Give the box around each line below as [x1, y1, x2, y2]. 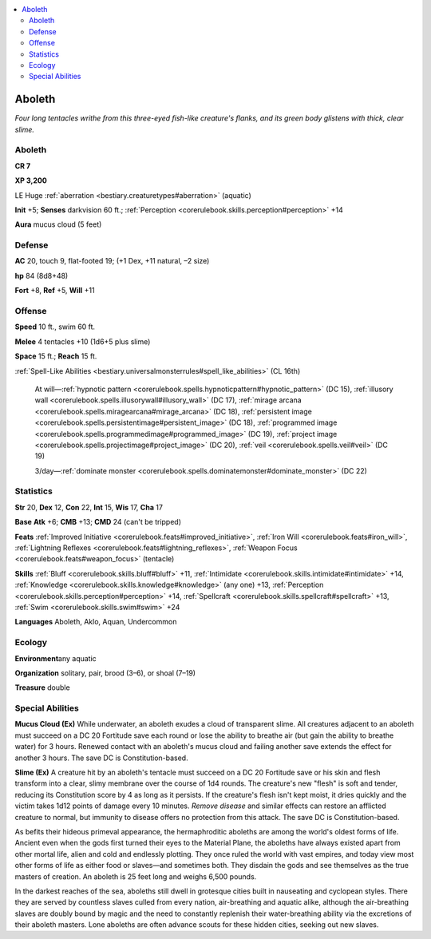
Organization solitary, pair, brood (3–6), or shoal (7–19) [14, 668, 196, 678]
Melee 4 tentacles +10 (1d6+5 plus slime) [14, 336, 151, 347]
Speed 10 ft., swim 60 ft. [14, 322, 96, 331]
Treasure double [14, 683, 71, 692]
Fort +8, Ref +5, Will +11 [14, 286, 95, 295]
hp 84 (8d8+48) [14, 271, 69, 280]
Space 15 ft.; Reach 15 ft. [14, 351, 97, 361]
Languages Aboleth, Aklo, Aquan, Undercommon [14, 617, 177, 627]
